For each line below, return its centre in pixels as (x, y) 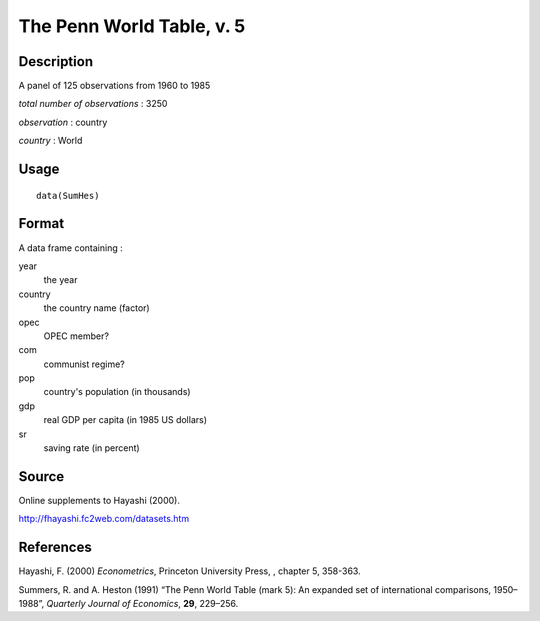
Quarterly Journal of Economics (112, 603)
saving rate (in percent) (91, 448)
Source (41, 476)
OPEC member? (76, 336)
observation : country (63, 122)
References (55, 547)
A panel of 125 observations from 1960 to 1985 (114, 86)
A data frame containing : (71, 247)
